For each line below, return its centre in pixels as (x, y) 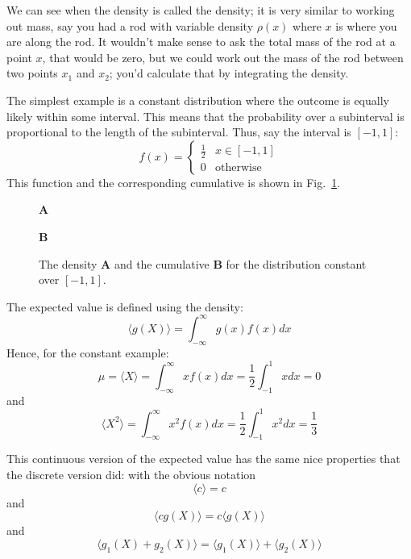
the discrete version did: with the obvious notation (131, 474)
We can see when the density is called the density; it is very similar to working (201, 10)
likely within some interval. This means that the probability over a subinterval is (205, 116)
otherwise (238, 167)
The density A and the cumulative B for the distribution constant (203, 263)
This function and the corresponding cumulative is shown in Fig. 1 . (174, 182)
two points (32, 73)
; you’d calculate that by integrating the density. (229, 73)
